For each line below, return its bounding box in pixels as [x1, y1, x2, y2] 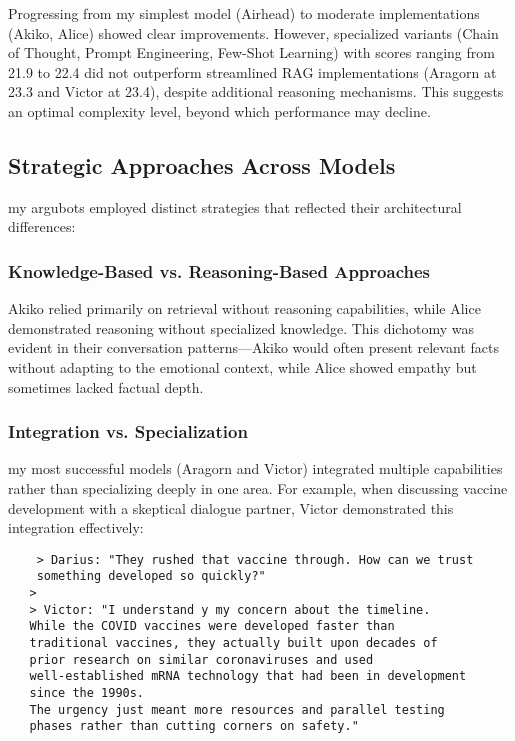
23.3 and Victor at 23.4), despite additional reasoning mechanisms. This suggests [8, 81, 504, 102]
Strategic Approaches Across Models [8, 149, 396, 180]
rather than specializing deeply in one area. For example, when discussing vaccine [8, 477, 508, 498]
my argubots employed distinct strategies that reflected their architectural [8, 196, 462, 217]
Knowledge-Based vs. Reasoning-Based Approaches [8, 258, 430, 283]
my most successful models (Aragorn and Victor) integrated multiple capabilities [8, 458, 503, 479]
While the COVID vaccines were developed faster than [29, 619, 395, 634]
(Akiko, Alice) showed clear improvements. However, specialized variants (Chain [8, 22, 499, 43]
